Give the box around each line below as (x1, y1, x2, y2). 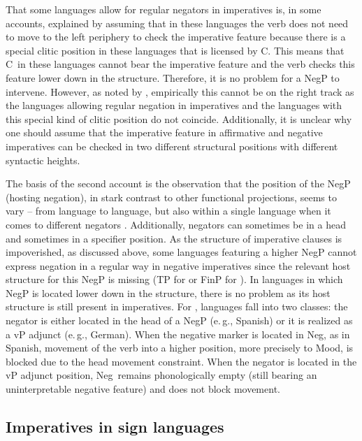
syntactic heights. (6, 152, 80, 167)
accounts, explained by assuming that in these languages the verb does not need (6, 15, 349, 30)
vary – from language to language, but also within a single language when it (6, 203, 331, 218)
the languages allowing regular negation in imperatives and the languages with (6, 98, 342, 113)
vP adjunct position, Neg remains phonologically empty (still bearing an (6, 368, 317, 382)
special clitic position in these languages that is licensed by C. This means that (6, 43, 345, 57)
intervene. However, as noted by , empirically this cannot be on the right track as (6, 84, 354, 99)
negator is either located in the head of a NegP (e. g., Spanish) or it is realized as (6, 313, 353, 328)
